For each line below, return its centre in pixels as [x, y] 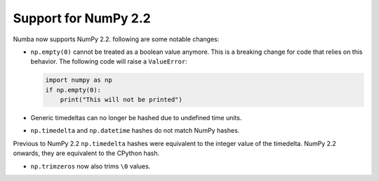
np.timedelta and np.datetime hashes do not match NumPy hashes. [135, 131]
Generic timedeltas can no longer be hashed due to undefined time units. [136, 118]
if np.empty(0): [73, 90]
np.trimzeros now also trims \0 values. [91, 166]
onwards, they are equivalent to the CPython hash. [86, 153]
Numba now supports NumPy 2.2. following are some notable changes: [116, 39]
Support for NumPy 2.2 [82, 18]
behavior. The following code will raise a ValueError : [109, 61]
